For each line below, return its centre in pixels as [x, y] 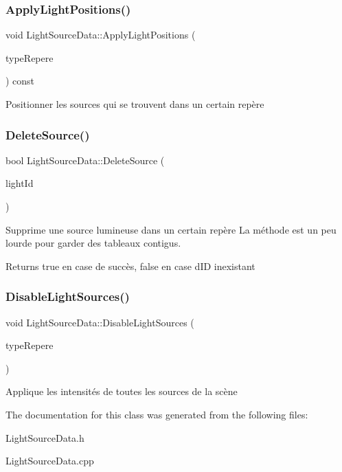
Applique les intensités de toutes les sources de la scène [122, 391]
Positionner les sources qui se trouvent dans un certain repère [135, 104]
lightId [20, 183]
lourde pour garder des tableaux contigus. [93, 243]
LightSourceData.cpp [50, 461]
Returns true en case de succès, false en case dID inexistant [130, 266]
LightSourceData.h [45, 437]
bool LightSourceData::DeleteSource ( [85, 160]
